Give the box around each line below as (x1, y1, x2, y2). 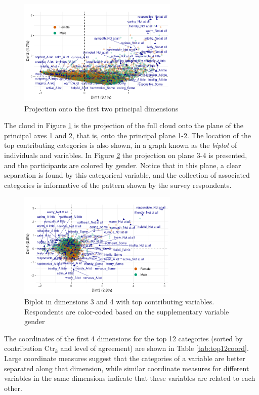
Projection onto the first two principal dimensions (24, 103, 179, 113)
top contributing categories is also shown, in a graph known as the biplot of (4, 140, 237, 150)
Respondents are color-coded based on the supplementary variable (24, 306, 229, 317)
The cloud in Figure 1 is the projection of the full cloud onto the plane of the (4, 120, 243, 131)
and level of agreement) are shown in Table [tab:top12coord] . (60, 343, 249, 353)
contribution (4, 343, 42, 353)
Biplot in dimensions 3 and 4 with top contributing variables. (24, 296, 214, 306)
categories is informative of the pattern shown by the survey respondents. (4, 179, 232, 190)
